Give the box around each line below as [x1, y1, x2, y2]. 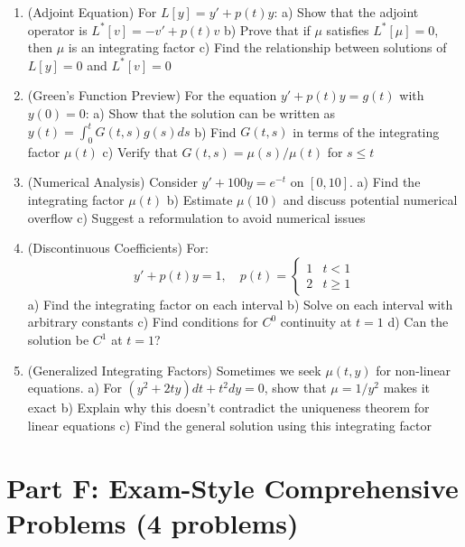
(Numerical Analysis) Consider [27, 172, 198, 191]
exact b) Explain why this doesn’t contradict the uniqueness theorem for [27, 398, 430, 417]
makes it [383, 378, 431, 397]
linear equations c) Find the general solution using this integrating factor [27, 415, 432, 434]
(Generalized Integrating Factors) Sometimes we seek [27, 360, 321, 379]
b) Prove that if [223, 20, 311, 39]
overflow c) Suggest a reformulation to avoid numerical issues [27, 208, 366, 227]
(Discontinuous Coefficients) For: [27, 238, 209, 257]
